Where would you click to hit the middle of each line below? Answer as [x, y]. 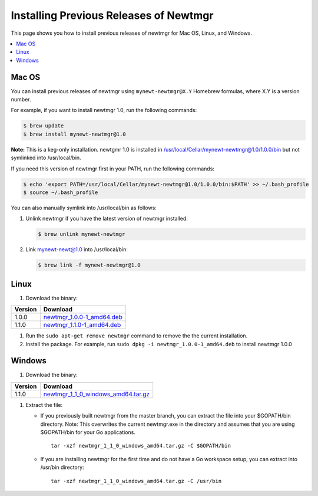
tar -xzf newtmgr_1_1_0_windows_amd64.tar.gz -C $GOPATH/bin [141, 446]
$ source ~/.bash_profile [61, 192]
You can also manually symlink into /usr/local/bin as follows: [84, 208]
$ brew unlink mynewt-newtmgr [82, 234]
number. [21, 100]
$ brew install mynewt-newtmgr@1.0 [74, 134]
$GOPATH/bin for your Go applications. [88, 432]
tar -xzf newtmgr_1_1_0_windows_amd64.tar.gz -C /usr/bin [136, 481]
